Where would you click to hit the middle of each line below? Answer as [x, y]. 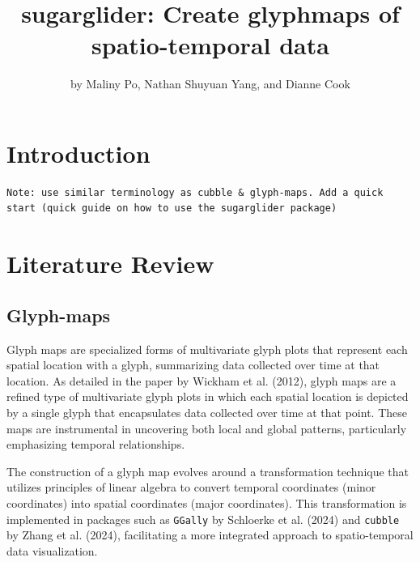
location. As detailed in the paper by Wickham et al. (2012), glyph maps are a [202, 380]
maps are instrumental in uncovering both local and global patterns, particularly [207, 428]
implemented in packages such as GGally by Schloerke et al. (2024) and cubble [203, 519]
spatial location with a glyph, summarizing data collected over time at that [193, 365]
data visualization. [52, 550]
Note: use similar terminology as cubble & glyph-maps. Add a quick [195, 192]
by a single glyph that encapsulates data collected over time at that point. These [207, 412]
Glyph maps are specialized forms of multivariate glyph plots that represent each [207, 349]
